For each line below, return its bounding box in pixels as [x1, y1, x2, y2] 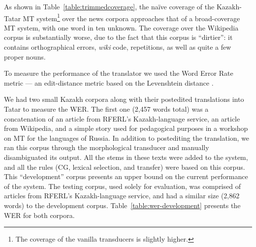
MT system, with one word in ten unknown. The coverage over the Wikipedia [4, 22, 239, 32]
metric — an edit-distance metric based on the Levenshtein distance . [4, 77, 214, 88]
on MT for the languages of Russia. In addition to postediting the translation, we [4, 132, 250, 143]
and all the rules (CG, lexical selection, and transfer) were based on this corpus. [4, 161, 245, 172]
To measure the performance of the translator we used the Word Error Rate [4, 68, 233, 78]
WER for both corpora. [4, 210, 75, 220]
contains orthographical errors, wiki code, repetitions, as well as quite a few [4, 42, 231, 52]
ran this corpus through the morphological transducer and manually [4, 142, 209, 153]
